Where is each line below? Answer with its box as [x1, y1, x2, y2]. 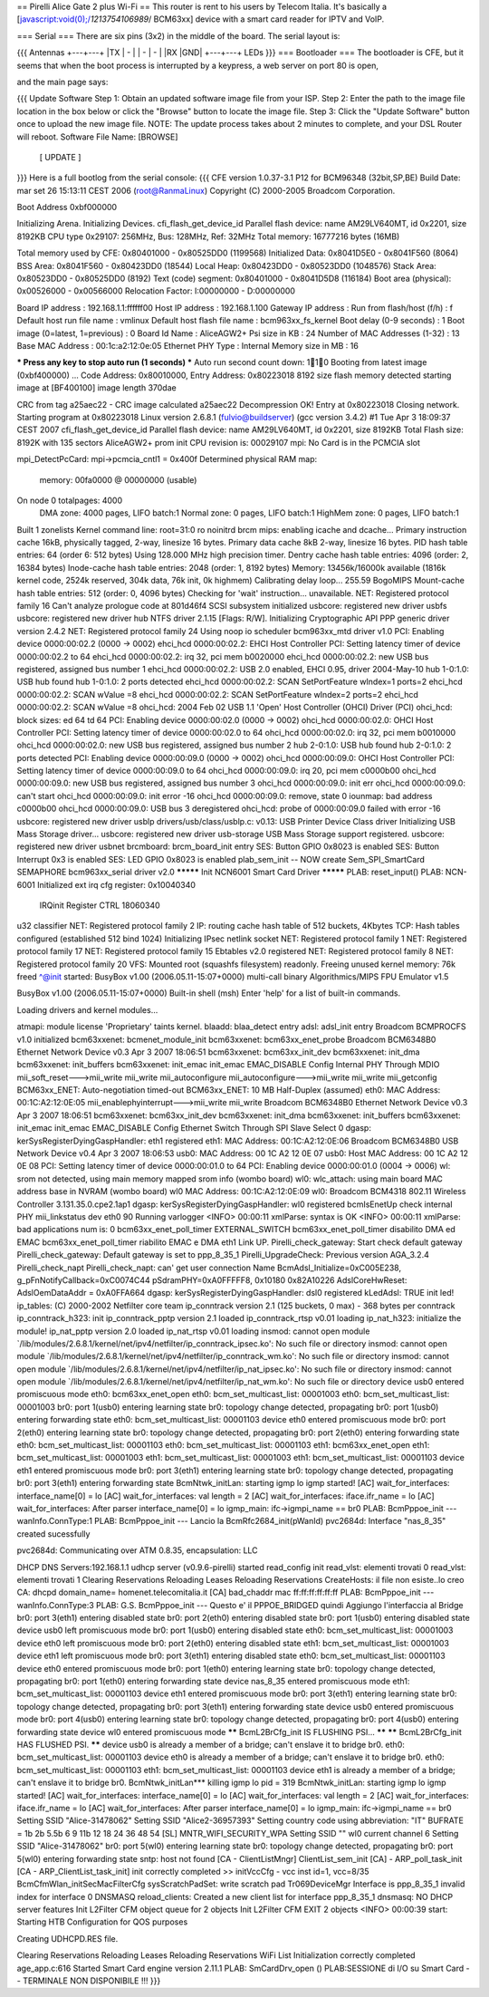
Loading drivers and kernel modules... [16, 1004, 158, 1015]
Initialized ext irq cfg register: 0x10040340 [36, 879, 197, 890]
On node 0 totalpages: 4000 [16, 495, 122, 506]
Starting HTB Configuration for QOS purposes [16, 1916, 188, 1927]
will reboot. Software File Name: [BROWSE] [16, 131, 178, 142]
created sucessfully [16, 1528, 91, 1539]
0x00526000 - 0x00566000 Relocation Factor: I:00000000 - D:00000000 [16, 285, 296, 296]
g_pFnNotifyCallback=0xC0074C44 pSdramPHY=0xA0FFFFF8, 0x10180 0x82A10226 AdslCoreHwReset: [16, 1274, 407, 1286]
